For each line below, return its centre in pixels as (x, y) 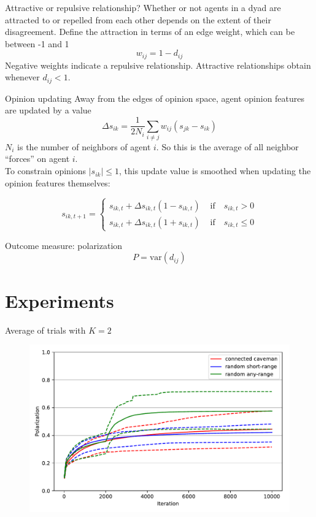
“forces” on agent (37, 159)
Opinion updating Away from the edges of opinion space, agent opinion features (155, 98)
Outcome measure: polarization (64, 245)
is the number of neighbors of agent (84, 146)
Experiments (60, 300)
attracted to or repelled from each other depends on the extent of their (138, 19)
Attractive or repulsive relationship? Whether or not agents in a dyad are (143, 7)
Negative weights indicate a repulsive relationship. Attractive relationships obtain (158, 65)
